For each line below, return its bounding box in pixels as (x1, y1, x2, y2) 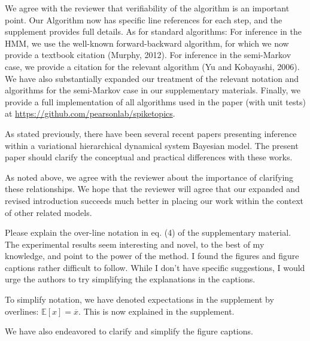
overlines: (5, 305, 39, 317)
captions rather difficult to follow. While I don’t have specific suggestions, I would (5, 261, 305, 273)
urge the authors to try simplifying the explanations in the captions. (5, 273, 256, 285)
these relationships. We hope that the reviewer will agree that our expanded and (5, 182, 300, 195)
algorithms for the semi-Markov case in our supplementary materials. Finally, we (5, 84, 300, 96)
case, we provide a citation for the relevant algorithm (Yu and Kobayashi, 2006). (5, 60, 300, 72)
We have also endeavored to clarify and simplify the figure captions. (5, 325, 253, 337)
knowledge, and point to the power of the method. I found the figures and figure (5, 249, 299, 262)
